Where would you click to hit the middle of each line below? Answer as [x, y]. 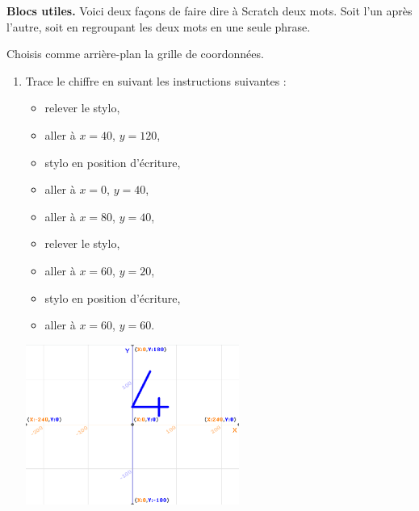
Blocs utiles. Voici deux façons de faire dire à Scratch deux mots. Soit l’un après [209, 10]
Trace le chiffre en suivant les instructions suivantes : [156, 80]
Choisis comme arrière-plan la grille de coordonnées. [135, 54]
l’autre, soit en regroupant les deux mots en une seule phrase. [159, 26]
